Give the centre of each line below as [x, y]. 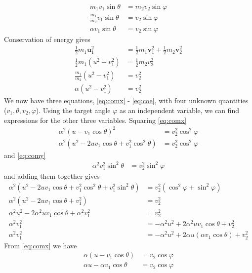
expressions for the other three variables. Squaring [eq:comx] [95, 120]
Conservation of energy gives [47, 39]
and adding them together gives [52, 176]
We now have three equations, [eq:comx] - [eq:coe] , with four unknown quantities [126, 100]
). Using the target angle [73, 110]
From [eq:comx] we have [41, 245]
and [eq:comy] [25, 155]
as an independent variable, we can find [179, 110]
